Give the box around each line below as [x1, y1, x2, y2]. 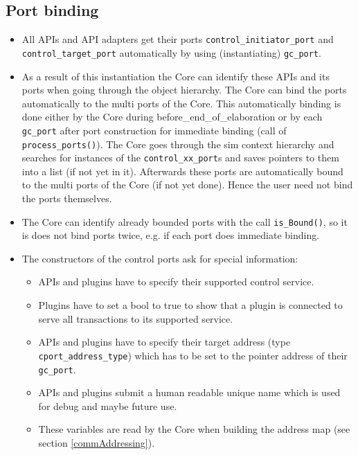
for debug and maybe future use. [38, 398, 177, 413]
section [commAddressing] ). [38, 435, 155, 449]
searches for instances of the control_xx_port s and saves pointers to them [21, 150, 339, 165]
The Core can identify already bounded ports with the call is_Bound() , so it [21, 214, 348, 229]
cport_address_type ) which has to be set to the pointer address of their [38, 348, 348, 362]
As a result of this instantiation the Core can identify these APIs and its [21, 69, 330, 83]
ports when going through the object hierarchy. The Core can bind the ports [21, 82, 347, 97]
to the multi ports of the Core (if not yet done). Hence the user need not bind [21, 177, 353, 192]
